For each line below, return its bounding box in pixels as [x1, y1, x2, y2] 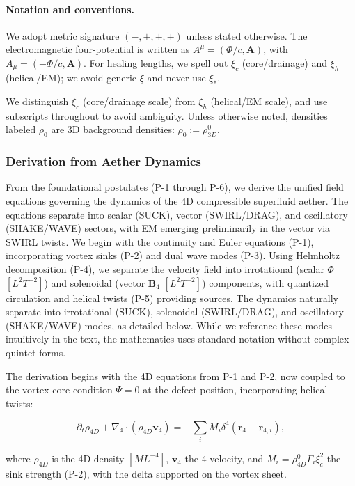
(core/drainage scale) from [82, 94, 196, 109]
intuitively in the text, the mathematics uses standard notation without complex [6, 331, 349, 346]
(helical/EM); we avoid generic [6, 70, 137, 85]
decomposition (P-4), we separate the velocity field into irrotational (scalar [6, 262, 324, 276]
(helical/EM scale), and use [210, 94, 328, 109]
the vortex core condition [6, 382, 113, 397]
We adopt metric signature [6, 28, 120, 42]
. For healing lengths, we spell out [84, 55, 228, 70]
